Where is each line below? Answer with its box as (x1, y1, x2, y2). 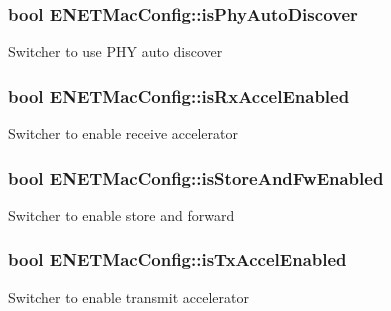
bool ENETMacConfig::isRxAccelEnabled (8, 83, 350, 108)
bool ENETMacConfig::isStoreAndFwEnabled (8, 165, 384, 190)
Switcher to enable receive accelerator (8, 123, 238, 144)
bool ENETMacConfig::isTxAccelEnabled (8, 247, 347, 272)
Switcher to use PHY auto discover (8, 41, 223, 62)
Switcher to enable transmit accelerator (8, 286, 249, 307)
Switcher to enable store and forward (8, 204, 235, 225)
